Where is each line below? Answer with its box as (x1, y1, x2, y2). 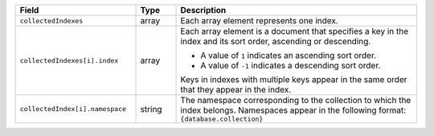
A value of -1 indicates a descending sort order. (200, 60, 381, 71)
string (140, 103, 162, 114)
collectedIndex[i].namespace (19, 105, 127, 113)
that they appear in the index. (180, 84, 292, 95)
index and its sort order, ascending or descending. (180, 36, 371, 47)
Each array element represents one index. (180, 15, 339, 26)
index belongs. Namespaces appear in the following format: (180, 105, 407, 116)
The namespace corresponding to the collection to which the (180, 95, 411, 105)
